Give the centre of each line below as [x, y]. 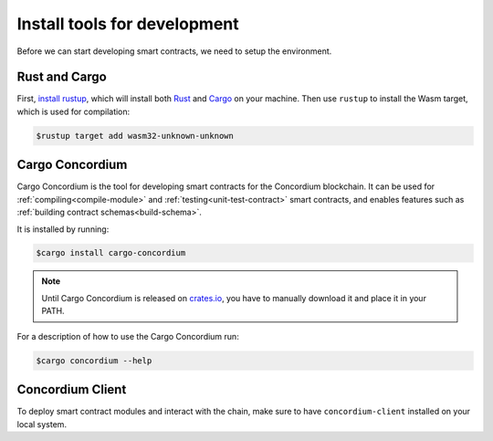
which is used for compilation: [73, 111]
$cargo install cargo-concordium [111, 253]
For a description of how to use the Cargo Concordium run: [128, 336]
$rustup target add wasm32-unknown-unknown [135, 136]
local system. [42, 424]
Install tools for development [128, 24]
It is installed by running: [63, 229]
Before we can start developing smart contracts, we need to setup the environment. [174, 51]
